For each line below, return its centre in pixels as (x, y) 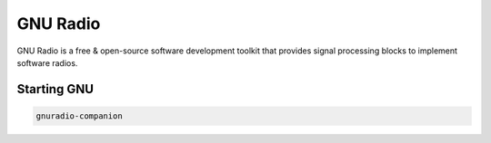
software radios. (47, 62)
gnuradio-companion (79, 116)
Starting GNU (55, 89)
